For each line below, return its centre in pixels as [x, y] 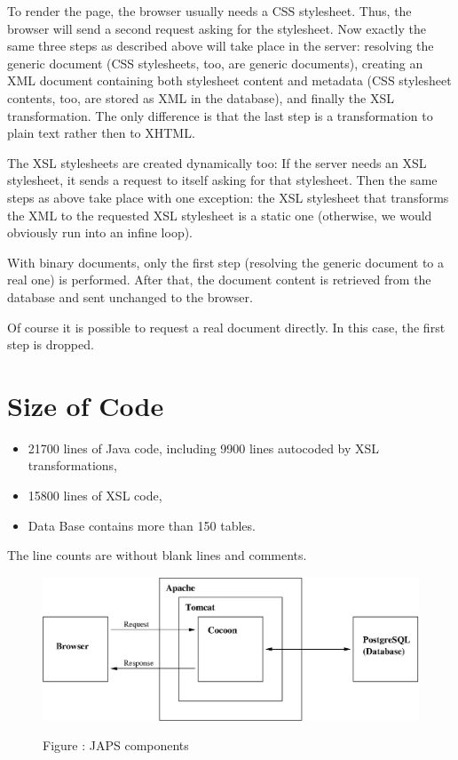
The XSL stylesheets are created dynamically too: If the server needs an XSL [217, 162]
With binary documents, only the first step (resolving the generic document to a [226, 262]
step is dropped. [51, 344]
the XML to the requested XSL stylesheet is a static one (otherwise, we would [220, 215]
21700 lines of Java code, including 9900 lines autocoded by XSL [204, 448]
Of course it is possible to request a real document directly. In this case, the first [226, 327]
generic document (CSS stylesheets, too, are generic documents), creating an [215, 63]
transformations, [72, 465]
